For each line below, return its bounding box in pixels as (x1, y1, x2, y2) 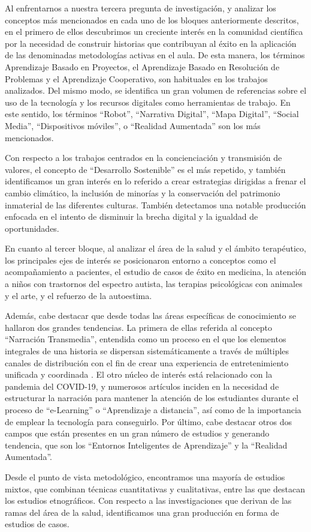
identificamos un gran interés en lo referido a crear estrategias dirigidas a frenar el (5, 175, 306, 187)
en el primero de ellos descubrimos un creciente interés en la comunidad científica (5, 25, 303, 38)
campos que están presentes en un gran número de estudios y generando (5, 427, 270, 440)
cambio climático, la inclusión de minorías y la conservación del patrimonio (5, 186, 280, 199)
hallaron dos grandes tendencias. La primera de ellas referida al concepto (5, 321, 273, 333)
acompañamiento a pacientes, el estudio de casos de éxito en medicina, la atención (5, 265, 307, 278)
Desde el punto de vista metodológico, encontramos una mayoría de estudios (5, 470, 285, 483)
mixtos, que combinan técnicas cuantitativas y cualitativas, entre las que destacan (5, 482, 305, 495)
